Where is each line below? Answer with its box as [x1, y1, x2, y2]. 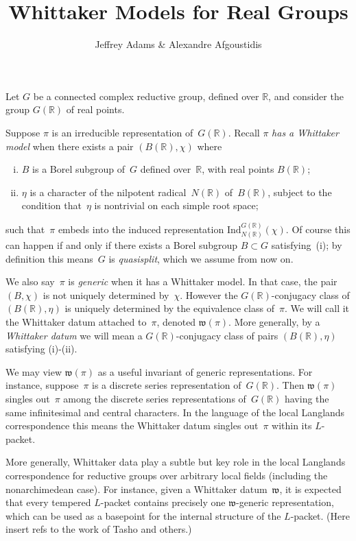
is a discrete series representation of [92, 378, 241, 392]
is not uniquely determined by [43, 287, 169, 302]
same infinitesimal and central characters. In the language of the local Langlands [5, 405, 345, 419]
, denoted [156, 315, 196, 329]
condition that [21, 198, 82, 213]
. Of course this [285, 221, 351, 236]
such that [5, 221, 45, 236]
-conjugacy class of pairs [176, 328, 278, 342]
